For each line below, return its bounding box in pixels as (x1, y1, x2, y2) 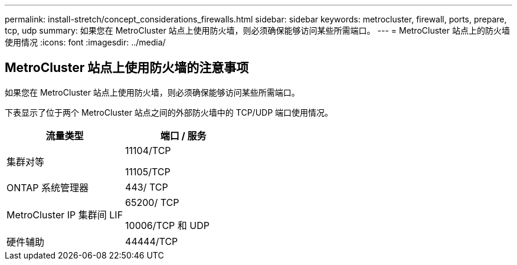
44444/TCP (125, 235, 178, 247)
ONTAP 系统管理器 (6, 181, 89, 194)
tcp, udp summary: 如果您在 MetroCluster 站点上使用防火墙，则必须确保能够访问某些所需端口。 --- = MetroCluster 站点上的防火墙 (5, 25, 510, 35)
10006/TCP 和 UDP (125, 219, 210, 231)
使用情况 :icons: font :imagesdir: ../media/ (5, 37, 166, 47)
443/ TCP (125, 181, 168, 193)
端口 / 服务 (160, 129, 207, 142)
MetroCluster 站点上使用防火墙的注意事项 (5, 60, 249, 76)
